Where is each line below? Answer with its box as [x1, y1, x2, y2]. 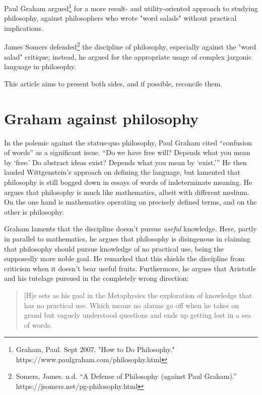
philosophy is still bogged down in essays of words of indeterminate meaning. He [4, 176, 252, 187]
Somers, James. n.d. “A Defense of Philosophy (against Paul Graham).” [16, 371, 237, 381]
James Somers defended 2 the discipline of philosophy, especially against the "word [4, 40, 256, 52]
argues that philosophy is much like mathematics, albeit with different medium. [4, 186, 249, 197]
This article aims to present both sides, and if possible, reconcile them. [4, 78, 223, 88]
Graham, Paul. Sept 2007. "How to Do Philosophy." [16, 344, 175, 355]
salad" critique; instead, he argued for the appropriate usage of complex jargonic [4, 51, 252, 62]
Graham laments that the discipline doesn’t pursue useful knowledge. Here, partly [4, 223, 257, 234]
